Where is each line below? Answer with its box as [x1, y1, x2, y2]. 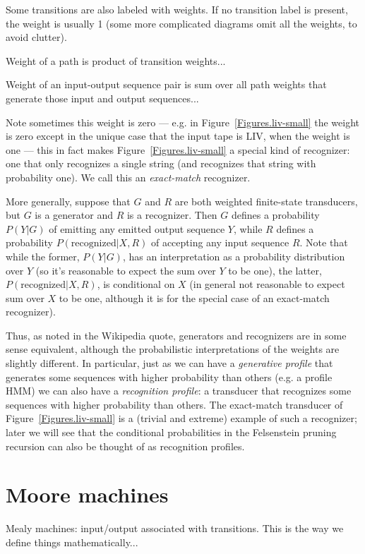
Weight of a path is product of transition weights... [6, 53, 226, 68]
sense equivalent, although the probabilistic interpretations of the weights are [6, 342, 340, 356]
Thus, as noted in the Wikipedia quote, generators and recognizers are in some [6, 327, 347, 342]
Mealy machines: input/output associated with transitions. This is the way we [6, 521, 344, 536]
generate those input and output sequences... [6, 90, 199, 105]
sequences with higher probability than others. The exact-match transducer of [6, 397, 343, 411]
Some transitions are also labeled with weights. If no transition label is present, [6, 2, 348, 16]
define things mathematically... [6, 534, 138, 549]
